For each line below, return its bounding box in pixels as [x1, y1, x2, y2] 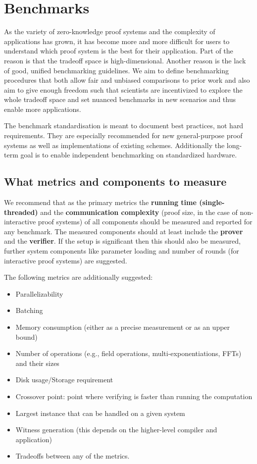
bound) [15, 331, 38, 342]
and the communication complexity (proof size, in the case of [40, 206, 238, 217]
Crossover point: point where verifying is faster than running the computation [15, 391, 253, 401]
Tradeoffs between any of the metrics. [15, 451, 130, 461]
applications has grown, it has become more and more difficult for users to [4, 36, 230, 46]
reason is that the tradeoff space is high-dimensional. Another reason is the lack [4, 55, 246, 65]
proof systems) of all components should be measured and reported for [38, 216, 253, 227]
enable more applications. [4, 103, 81, 114]
